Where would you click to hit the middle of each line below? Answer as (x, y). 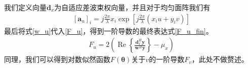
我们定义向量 (25, 7)
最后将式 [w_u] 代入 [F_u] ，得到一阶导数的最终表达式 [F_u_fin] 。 (109, 30)
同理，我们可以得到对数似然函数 (57, 59)
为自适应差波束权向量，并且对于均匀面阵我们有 (132, 7)
